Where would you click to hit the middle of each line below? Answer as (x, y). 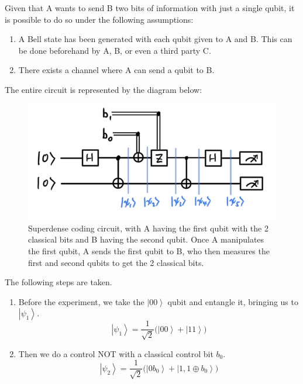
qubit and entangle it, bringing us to (233, 301)
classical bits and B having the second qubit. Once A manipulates (146, 239)
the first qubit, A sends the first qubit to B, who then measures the (149, 251)
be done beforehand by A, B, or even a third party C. (115, 50)
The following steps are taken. (58, 282)
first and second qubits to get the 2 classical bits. (116, 262)
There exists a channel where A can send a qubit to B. (116, 70)
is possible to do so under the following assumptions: (99, 19)
